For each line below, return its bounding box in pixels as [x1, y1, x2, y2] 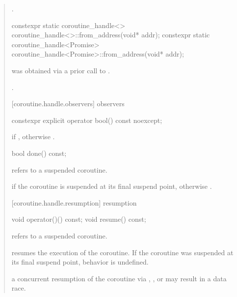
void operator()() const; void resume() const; [11, 214, 146, 224]
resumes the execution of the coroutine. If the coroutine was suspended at [11, 247, 234, 257]
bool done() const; [11, 148, 67, 158]
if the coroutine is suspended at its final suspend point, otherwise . [11, 181, 212, 191]
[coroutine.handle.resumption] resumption [11, 197, 137, 208]
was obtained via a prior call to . [11, 65, 110, 75]
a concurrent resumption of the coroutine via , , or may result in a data [11, 273, 227, 283]
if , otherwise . [11, 131, 55, 142]
